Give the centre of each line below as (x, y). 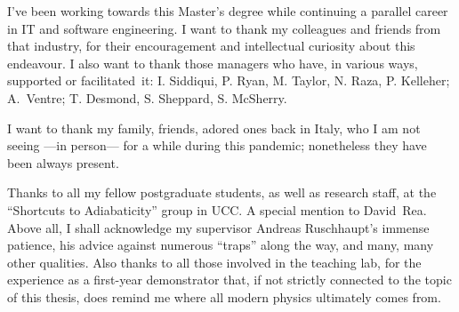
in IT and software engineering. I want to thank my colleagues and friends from (224, 28)
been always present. (63, 162)
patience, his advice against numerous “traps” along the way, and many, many (221, 245)
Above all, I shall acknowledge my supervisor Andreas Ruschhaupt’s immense (218, 227)
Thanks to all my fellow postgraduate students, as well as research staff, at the (222, 192)
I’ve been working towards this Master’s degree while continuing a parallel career (228, 11)
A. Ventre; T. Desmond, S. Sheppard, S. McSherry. (147, 97)
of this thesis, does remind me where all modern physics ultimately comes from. (224, 296)
